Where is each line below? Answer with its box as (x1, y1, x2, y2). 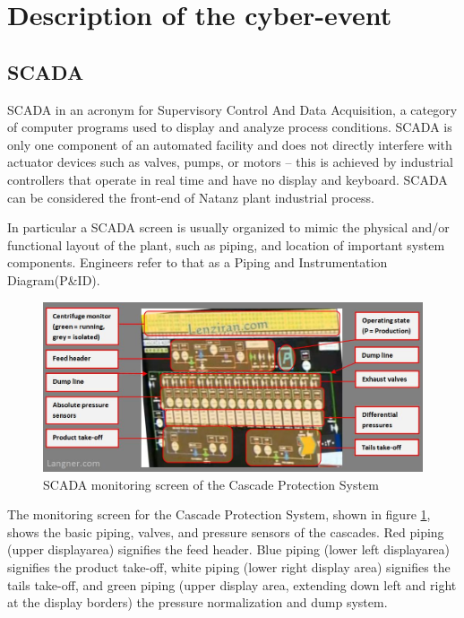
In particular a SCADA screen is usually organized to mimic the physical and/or (7, 218, 450, 237)
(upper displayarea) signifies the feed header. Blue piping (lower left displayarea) (7, 540, 450, 559)
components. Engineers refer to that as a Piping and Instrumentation (7, 253, 388, 272)
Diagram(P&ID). (7, 270, 100, 289)
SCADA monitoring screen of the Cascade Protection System (43, 474, 379, 493)
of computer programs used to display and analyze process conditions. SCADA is (7, 118, 452, 136)
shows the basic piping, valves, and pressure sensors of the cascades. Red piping (7, 522, 444, 541)
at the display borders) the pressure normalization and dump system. (7, 593, 388, 612)
